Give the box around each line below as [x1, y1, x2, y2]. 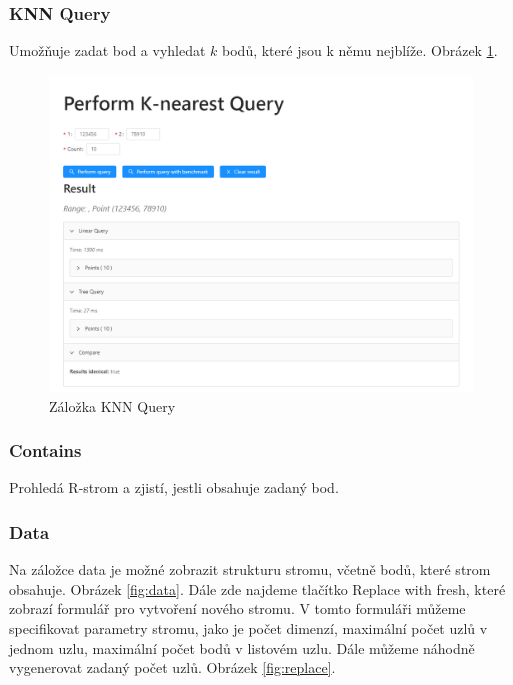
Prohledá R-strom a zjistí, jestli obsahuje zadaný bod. [9, 477, 339, 498]
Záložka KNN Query [49, 395, 176, 416]
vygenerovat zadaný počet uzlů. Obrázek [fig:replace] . [9, 657, 336, 678]
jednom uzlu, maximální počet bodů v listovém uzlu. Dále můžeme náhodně [9, 637, 475, 658]
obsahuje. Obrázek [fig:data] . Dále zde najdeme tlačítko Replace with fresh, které [9, 578, 506, 599]
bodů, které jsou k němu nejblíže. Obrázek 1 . [222, 40, 498, 61]
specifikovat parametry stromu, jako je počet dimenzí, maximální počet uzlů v [9, 617, 488, 638]
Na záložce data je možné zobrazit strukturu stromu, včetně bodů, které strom [9, 559, 491, 580]
